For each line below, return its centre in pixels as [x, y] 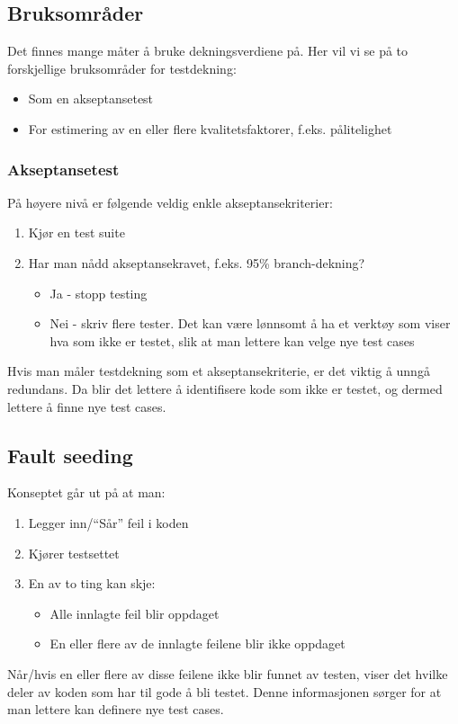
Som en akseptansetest [91, 98]
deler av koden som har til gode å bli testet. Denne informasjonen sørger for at [225, 691]
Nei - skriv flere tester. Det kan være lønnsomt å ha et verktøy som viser [250, 323]
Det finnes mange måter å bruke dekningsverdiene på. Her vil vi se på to [208, 51]
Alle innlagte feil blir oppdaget [135, 613]
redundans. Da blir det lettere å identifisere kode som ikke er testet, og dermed [225, 388]
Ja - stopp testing [99, 293]
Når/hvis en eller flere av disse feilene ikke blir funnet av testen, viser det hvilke [228, 673]
